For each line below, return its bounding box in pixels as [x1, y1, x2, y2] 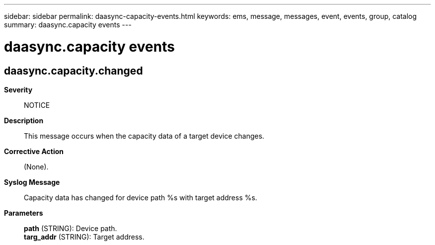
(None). [24, 162, 49, 171]
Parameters [4, 208, 43, 217]
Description [4, 116, 44, 125]
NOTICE [24, 100, 50, 109]
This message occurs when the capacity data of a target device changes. [24, 131, 265, 140]
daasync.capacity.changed [4, 64, 143, 77]
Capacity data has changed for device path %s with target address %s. [24, 193, 257, 202]
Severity [4, 85, 33, 94]
